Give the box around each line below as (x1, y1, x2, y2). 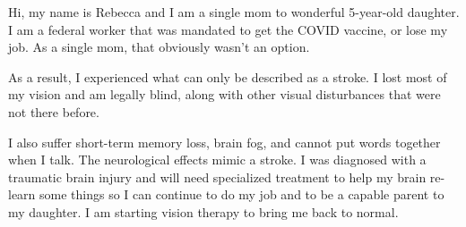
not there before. (8, 102, 99, 121)
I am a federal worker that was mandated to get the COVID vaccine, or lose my (8, 20, 448, 38)
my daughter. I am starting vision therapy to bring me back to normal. (8, 202, 399, 221)
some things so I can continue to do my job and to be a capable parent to (39, 185, 444, 204)
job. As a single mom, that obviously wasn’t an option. (8, 38, 310, 56)
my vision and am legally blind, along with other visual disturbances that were (8, 85, 441, 104)
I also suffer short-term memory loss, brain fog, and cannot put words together (8, 132, 441, 151)
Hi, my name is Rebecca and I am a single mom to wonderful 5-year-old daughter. (8, 3, 460, 21)
